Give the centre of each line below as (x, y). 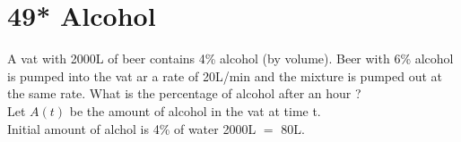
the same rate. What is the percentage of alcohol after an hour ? (184, 93)
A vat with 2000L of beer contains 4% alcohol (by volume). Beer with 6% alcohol (230, 58)
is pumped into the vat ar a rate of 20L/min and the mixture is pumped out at (225, 75)
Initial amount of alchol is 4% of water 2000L (132, 128)
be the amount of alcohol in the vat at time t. (195, 110)
